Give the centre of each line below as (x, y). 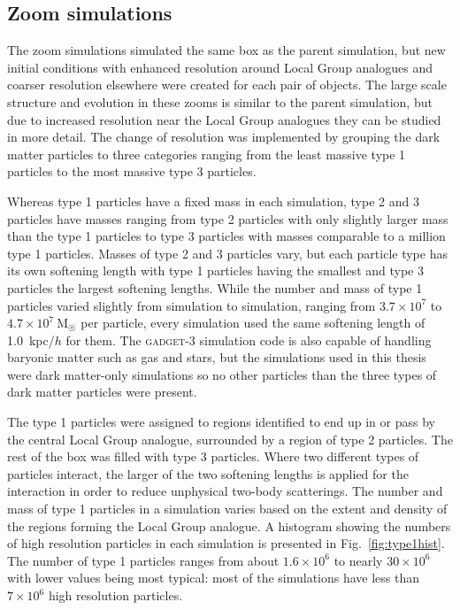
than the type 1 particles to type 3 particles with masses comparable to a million (226, 236)
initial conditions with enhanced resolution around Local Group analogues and (220, 67)
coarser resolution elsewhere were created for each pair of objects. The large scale (227, 85)
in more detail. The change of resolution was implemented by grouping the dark (224, 137)
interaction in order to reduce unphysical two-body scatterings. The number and (225, 491)
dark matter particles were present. (102, 392)
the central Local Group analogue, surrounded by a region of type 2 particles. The (230, 439)
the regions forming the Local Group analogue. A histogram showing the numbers (229, 525)
